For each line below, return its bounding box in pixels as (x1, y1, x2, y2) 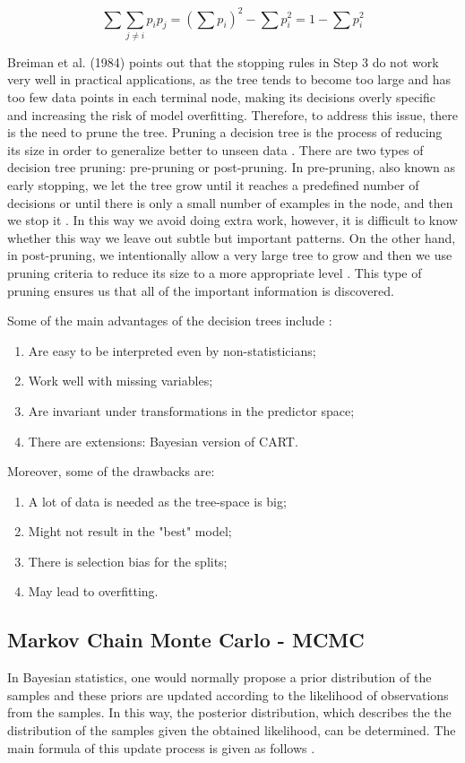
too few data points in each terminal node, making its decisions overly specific (7, 88, 436, 107)
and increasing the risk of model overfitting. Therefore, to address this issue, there (7, 105, 458, 124)
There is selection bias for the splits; (28, 551, 228, 570)
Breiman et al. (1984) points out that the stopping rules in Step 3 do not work (7, 52, 439, 71)
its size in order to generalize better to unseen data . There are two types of (7, 140, 424, 159)
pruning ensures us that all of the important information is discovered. (7, 281, 394, 299)
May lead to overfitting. (28, 582, 159, 601)
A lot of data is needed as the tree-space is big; (28, 491, 287, 510)
